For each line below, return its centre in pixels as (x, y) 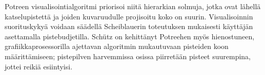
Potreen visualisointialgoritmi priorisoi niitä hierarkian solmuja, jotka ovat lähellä (133, 6)
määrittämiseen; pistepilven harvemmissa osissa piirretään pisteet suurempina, (128, 56)
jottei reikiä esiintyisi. (39, 66)
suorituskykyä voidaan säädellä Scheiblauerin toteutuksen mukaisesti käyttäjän (129, 26)
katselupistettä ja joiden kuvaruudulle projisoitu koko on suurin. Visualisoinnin (129, 16)
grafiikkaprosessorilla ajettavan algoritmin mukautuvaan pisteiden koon (117, 46)
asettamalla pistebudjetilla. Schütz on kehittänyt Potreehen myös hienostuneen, (130, 36)
